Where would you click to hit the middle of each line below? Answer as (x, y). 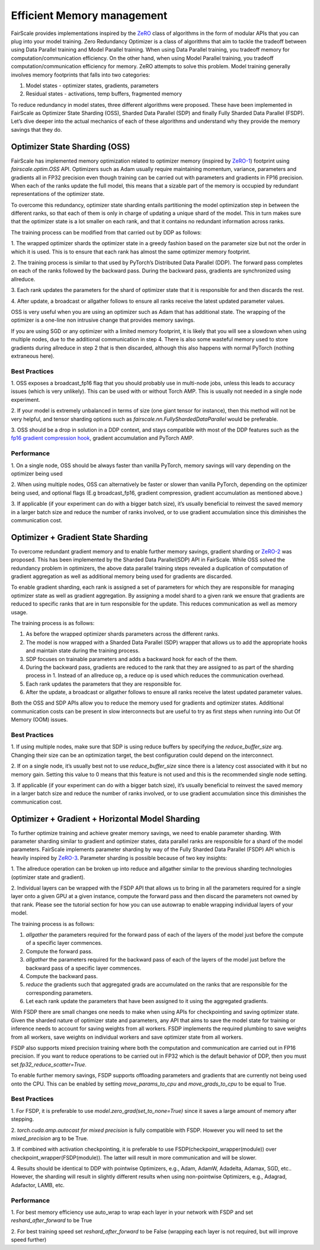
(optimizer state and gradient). (48, 877)
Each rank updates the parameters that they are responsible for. (104, 684)
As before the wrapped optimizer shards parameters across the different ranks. (122, 634)
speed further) (29, 1240)
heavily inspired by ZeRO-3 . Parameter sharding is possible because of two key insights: (119, 858)
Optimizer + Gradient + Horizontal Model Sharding (105, 819)
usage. (19, 612)
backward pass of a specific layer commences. (84, 968)
